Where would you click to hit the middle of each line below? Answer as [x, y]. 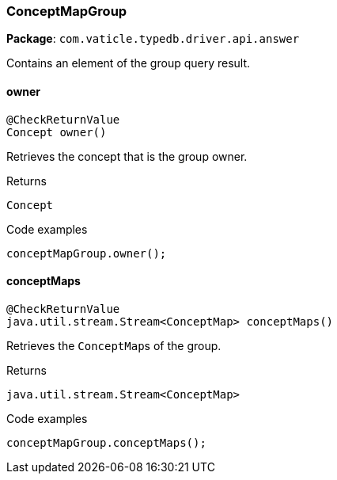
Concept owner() [57, 132]
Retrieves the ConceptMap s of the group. [114, 345]
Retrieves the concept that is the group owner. [127, 156]
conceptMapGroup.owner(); [87, 253]
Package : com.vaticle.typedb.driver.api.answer [153, 39]
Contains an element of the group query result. [129, 63]
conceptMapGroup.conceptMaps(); [106, 442]
